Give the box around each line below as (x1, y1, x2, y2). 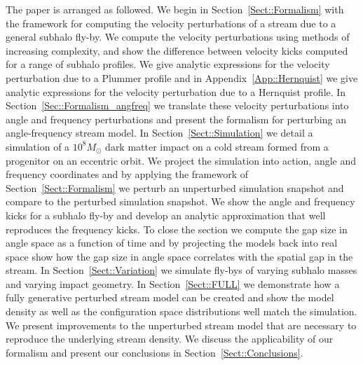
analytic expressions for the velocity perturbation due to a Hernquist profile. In (6, 84, 346, 99)
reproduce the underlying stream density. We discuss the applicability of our (6, 331, 334, 346)
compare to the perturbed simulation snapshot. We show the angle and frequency (6, 194, 355, 209)
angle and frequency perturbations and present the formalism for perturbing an (6, 111, 346, 126)
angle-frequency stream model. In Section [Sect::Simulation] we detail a (6, 125, 313, 140)
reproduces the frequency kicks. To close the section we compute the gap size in (6, 221, 348, 236)
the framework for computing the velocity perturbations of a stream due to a (6, 15, 336, 30)
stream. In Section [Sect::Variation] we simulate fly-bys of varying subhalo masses (6, 263, 357, 277)
